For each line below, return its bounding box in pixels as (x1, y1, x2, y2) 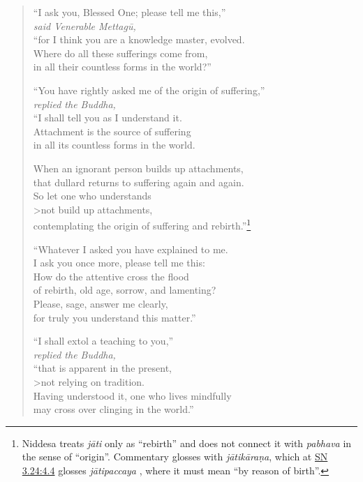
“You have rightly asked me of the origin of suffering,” (33, 82, 265, 97)
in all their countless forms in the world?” (33, 59, 212, 74)
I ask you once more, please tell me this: (33, 255, 205, 270)
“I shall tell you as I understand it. (33, 110, 182, 125)
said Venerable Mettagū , (33, 18, 136, 33)
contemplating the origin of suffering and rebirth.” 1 (33, 216, 251, 232)
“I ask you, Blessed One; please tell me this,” (33, 5, 226, 19)
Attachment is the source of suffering (33, 123, 191, 138)
